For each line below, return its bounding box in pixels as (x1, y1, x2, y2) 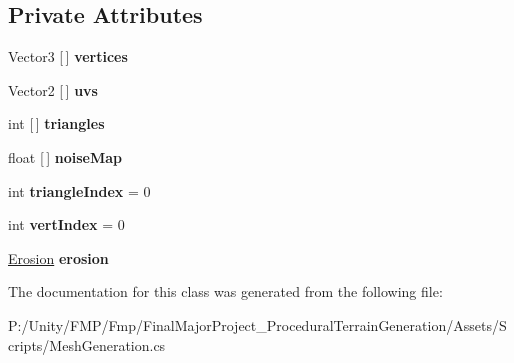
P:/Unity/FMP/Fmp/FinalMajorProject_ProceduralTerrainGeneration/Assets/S (8, 314, 507, 335)
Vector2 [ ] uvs (8, 79, 98, 100)
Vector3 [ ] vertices (8, 46, 128, 67)
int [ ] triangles (8, 113, 105, 134)
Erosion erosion (8, 247, 109, 268)
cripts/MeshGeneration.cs (8, 334, 166, 355)
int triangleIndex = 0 (8, 180, 151, 201)
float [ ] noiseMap (8, 146, 122, 167)
